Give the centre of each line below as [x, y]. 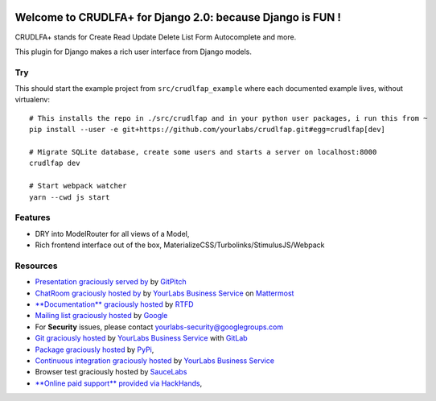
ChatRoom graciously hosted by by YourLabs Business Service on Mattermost [165, 293]
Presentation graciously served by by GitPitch [111, 282]
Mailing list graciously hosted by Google [101, 316]
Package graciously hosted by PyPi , [95, 349]
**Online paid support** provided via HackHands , [119, 383]
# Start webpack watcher [78, 186]
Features [33, 217]
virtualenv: [32, 100]
